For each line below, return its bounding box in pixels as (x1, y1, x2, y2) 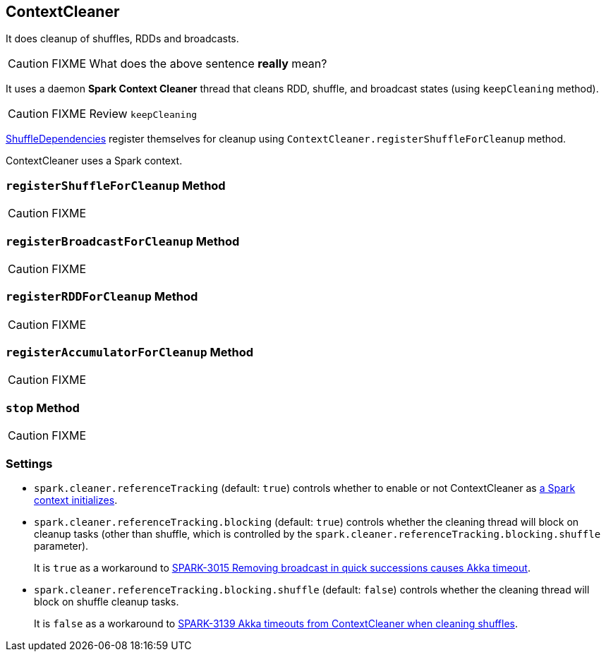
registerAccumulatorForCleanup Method (6, 345, 254, 360)
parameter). (34, 539, 89, 552)
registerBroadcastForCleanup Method (6, 234, 240, 248)
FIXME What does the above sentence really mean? (51, 56, 327, 71)
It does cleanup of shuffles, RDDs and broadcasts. (6, 32, 239, 45)
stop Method (6, 400, 80, 415)
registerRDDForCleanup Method (6, 289, 198, 304)
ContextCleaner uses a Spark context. (6, 155, 183, 167)
